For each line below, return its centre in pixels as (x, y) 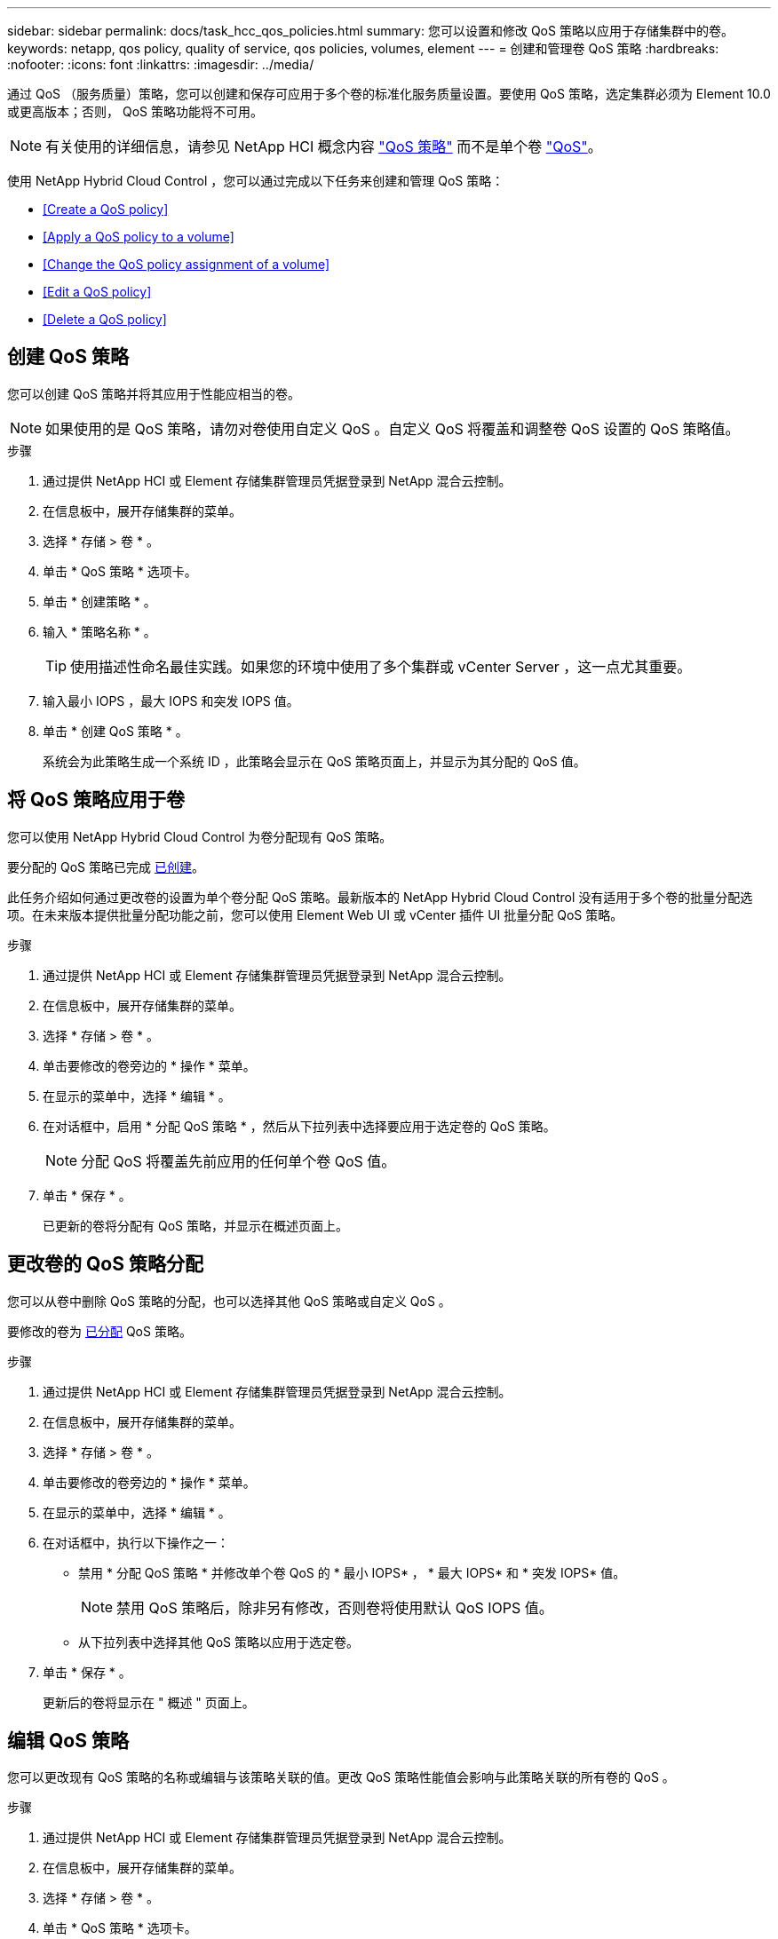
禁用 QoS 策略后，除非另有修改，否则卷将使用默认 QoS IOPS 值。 (335, 1607)
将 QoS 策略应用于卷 (96, 800)
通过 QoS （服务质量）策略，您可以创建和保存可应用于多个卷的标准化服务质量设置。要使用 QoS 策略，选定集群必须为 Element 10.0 (389, 94)
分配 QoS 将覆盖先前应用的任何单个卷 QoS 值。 (238, 1161)
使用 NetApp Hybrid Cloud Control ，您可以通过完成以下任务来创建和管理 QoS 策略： (256, 181)
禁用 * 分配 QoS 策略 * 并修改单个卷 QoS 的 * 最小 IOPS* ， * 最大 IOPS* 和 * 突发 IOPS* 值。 (352, 1572)
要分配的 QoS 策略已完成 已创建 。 (106, 867)
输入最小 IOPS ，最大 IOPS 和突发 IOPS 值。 (171, 700)
